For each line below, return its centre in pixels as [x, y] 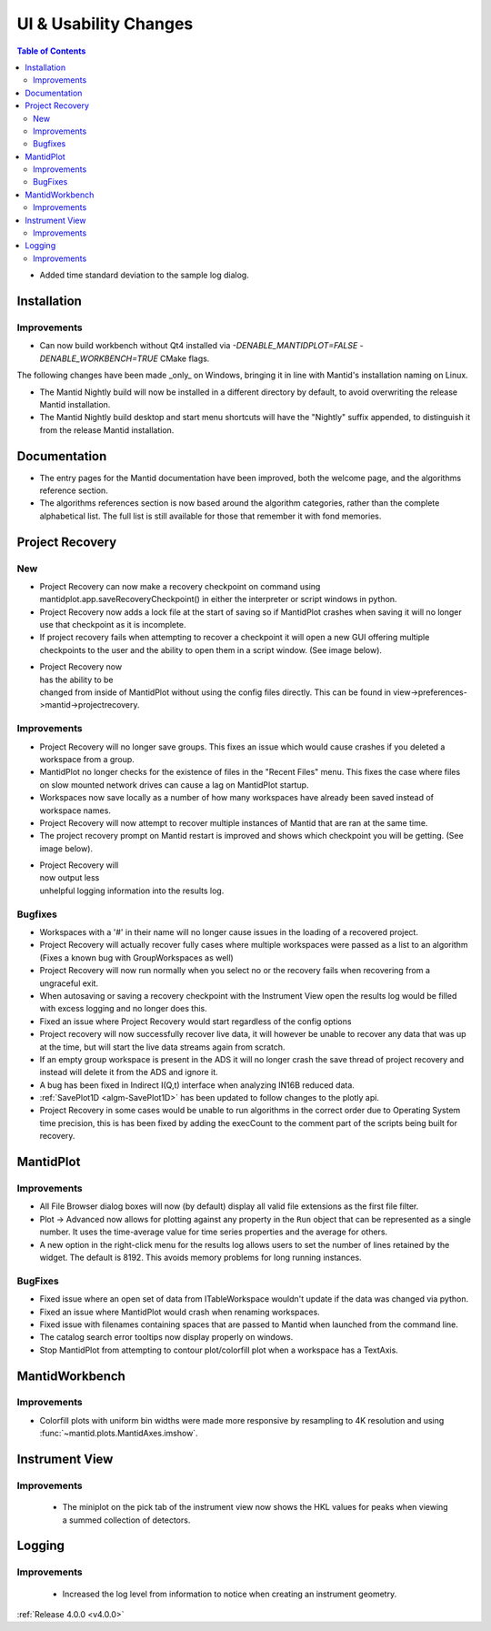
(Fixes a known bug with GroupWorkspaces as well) [136, 957]
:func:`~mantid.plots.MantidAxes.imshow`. [119, 1434]
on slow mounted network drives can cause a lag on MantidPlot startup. [174, 785]
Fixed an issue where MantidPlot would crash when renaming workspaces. [180, 1312]
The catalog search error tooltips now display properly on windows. [166, 1337]
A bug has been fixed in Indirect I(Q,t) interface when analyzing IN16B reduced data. [197, 1085]
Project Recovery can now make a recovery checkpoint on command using [180, 586]
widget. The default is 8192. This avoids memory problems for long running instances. [201, 1257]
